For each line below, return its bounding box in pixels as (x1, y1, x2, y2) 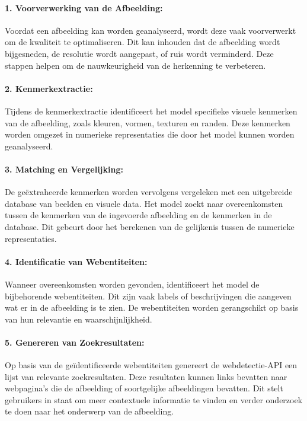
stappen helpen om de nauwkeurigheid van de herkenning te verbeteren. (5, 59, 266, 71)
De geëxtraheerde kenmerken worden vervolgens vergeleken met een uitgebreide (5, 186, 293, 198)
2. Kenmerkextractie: (5, 82, 93, 94)
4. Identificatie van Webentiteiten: (5, 255, 148, 267)
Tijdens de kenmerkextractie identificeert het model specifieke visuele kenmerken (5, 104, 298, 117)
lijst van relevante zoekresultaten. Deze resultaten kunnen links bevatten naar (5, 370, 287, 382)
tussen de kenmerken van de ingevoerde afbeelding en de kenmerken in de (5, 209, 272, 221)
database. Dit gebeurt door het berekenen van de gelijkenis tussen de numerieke (5, 220, 295, 232)
